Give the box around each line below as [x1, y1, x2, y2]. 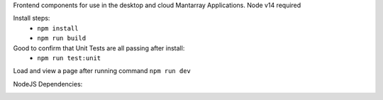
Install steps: [13, 14, 50, 23]
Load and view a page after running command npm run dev [13, 67, 191, 75]
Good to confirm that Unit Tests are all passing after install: [13, 43, 185, 52]
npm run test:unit [37, 54, 101, 62]
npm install [37, 24, 79, 32]
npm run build [37, 34, 87, 43]
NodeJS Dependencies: [13, 79, 83, 88]
